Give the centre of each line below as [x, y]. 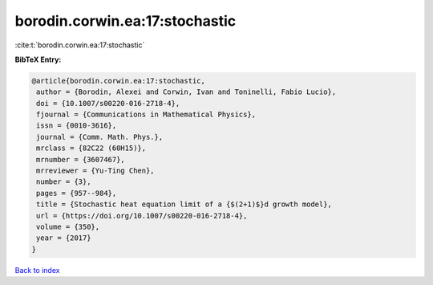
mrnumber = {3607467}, [81, 159]
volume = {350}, [68, 227]
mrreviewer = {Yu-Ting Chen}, [96, 171]
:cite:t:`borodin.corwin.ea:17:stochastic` [80, 45]
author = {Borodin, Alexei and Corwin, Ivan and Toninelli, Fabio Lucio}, [186, 92]
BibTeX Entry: [38, 59]
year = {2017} [64, 238]
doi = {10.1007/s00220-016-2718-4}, [108, 103]
